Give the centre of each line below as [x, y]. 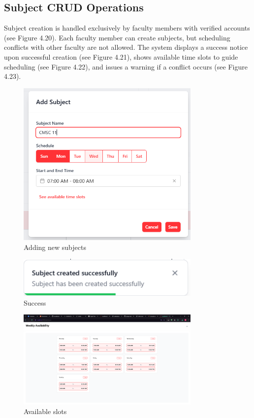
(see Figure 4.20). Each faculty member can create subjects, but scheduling [117, 37]
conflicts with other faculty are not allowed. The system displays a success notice [126, 47]
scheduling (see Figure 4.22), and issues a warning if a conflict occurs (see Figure [126, 66]
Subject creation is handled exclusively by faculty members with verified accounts [127, 28]
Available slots [45, 411]
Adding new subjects [55, 247]
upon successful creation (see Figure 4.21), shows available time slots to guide [121, 56]
